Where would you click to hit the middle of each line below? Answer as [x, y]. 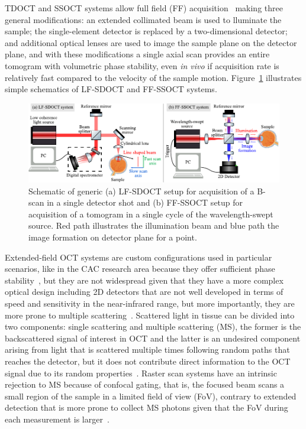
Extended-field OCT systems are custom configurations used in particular [138, 257]
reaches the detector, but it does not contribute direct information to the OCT [148, 361]
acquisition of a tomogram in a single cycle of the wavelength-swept [151, 214]
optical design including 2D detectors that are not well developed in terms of [144, 292]
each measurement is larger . [57, 419]
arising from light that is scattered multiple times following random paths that [147, 350]
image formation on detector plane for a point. [113, 237]
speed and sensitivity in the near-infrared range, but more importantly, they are [150, 303]
